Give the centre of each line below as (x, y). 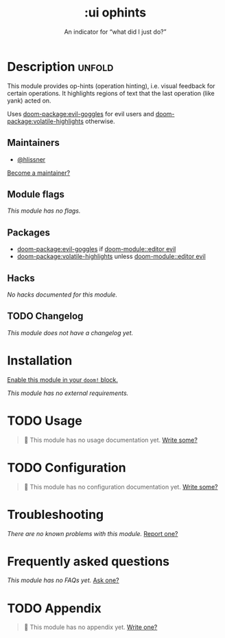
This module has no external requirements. (68, 393)
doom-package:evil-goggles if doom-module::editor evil (96, 249)
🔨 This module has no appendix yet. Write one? (91, 627)
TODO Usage (45, 421)
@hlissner (31, 159)
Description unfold (60, 66)
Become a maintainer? (39, 173)
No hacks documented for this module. (62, 295)
